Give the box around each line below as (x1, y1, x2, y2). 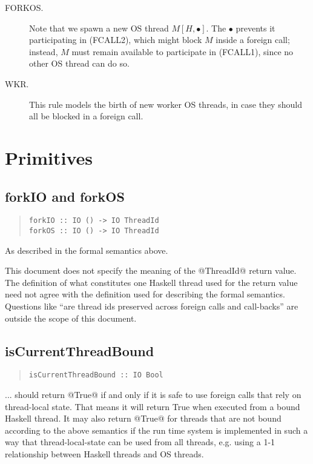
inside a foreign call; (216, 33, 290, 46)
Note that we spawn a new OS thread (29, 21, 169, 34)
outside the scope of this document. (5, 311, 137, 324)
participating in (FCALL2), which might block (29, 33, 202, 46)
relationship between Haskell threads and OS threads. (5, 448, 204, 460)
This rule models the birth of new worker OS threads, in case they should (29, 98, 302, 110)
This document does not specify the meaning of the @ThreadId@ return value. (5, 264, 297, 277)
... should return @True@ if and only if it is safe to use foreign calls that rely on (5, 388, 301, 401)
